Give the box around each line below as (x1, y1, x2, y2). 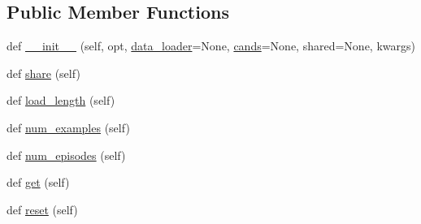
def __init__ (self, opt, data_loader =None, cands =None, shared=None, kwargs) (7, 37, 415, 54)
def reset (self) (7, 200, 78, 218)
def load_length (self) (7, 92, 115, 109)
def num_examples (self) (7, 118, 130, 136)
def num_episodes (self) (7, 146, 126, 163)
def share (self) (7, 64, 80, 81)
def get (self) (7, 174, 70, 191)
